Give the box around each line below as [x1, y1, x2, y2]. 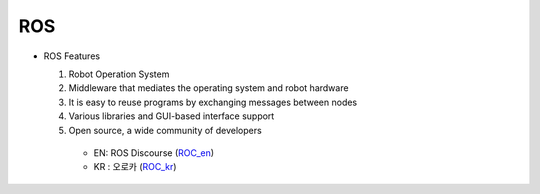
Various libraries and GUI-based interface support [68, 110, 275, 122]
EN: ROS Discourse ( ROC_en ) [93, 146, 215, 159]
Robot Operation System [68, 68, 170, 80]
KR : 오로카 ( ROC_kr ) [93, 161, 177, 173]
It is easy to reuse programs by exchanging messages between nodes [68, 96, 358, 108]
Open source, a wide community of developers [68, 124, 262, 136]
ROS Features [43, 50, 100, 62]
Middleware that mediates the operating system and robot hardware [68, 82, 349, 94]
